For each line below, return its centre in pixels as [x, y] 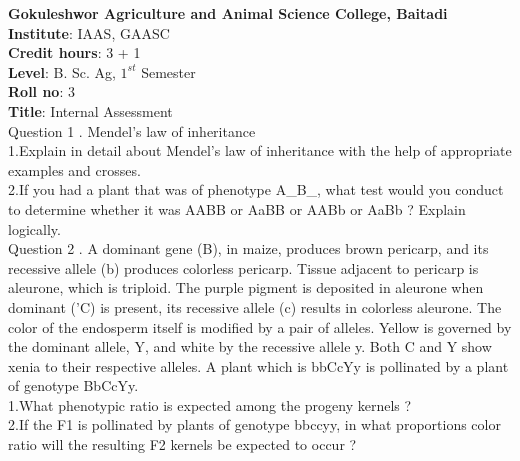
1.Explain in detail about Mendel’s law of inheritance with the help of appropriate [260, 150]
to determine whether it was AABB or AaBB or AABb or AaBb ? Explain [237, 208]
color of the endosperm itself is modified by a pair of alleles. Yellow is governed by [260, 326]
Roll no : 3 [41, 91]
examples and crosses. [74, 169]
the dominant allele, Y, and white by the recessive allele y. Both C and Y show [250, 346]
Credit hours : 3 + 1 [74, 52]
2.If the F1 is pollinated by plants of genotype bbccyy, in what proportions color [254, 424]
